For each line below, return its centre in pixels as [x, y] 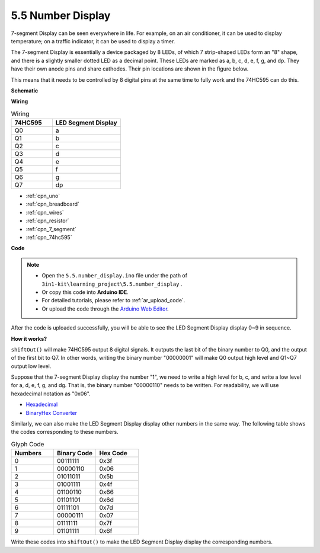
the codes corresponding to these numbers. [65, 432]
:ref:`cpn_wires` [45, 212]
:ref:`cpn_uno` [43, 196]
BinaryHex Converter [51, 413]
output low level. [31, 366]
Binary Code [75, 453]
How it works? [29, 338]
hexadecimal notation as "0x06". [51, 394]
